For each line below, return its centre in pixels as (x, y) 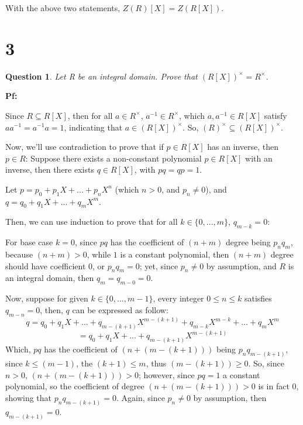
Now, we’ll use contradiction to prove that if (85, 147)
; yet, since (159, 265)
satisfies (258, 298)
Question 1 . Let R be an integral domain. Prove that (101, 76)
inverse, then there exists (50, 169)
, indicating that (93, 127)
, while (99, 254)
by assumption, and (241, 265)
